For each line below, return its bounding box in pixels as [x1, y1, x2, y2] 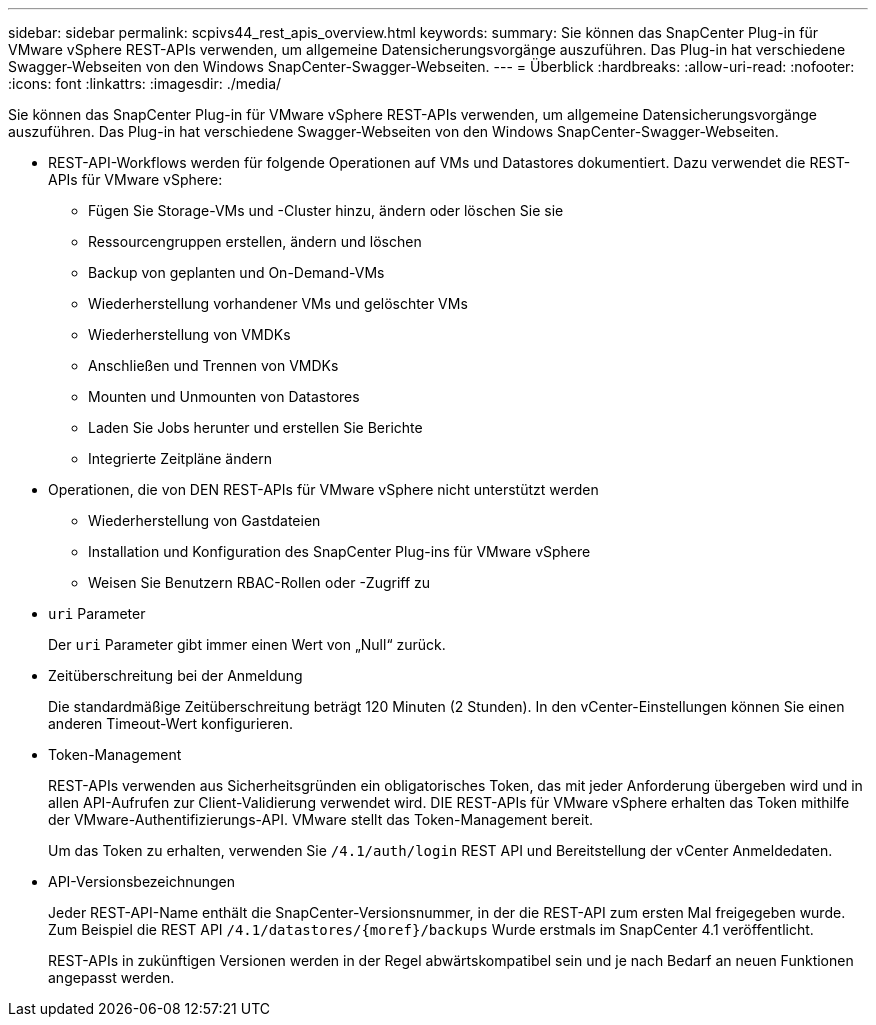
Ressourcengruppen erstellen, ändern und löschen [88, 233, 422, 250]
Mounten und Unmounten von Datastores [88, 388, 360, 405]
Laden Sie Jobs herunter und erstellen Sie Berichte [88, 419, 423, 436]
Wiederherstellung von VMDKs [88, 326, 291, 343]
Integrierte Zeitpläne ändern [88, 450, 272, 467]
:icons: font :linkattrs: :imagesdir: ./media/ [8, 75, 282, 92]
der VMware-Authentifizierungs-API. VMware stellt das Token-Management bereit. [48, 811, 594, 828]
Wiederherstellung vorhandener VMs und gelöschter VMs [88, 295, 468, 312]
